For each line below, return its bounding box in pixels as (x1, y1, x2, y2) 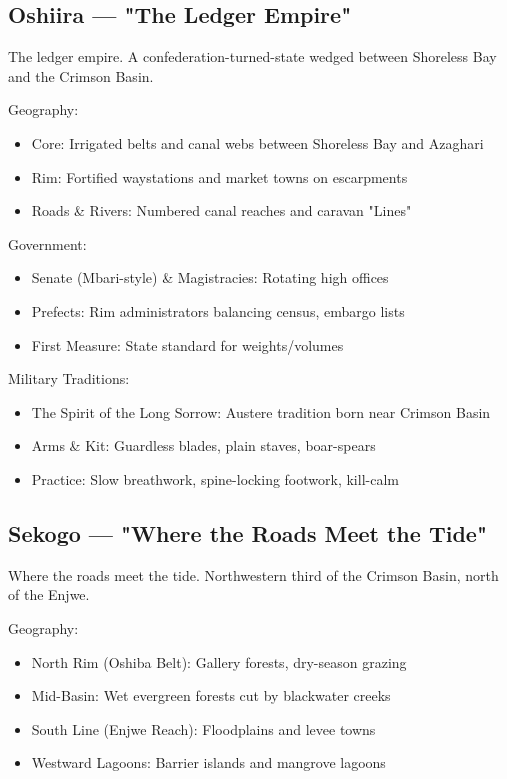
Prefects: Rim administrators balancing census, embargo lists (31, 300, 405, 321)
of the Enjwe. (8, 584, 90, 605)
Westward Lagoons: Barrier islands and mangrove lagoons (31, 752, 386, 773)
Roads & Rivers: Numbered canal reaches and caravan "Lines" (31, 200, 412, 221)
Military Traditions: (8, 368, 130, 389)
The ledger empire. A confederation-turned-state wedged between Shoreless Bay (8, 46, 497, 67)
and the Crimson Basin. (8, 65, 154, 86)
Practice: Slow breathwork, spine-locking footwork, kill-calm (31, 468, 399, 489)
